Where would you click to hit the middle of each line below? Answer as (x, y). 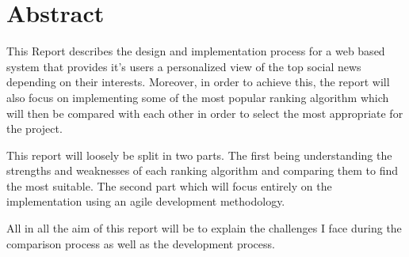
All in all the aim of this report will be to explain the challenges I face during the (204, 228)
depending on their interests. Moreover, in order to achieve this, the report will (198, 82)
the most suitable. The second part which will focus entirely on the (169, 185)
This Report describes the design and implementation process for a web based (196, 51)
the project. (34, 128)
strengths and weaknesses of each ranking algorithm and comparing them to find (203, 170)
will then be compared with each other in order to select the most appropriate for (205, 113)
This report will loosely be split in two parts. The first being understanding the (199, 155)
